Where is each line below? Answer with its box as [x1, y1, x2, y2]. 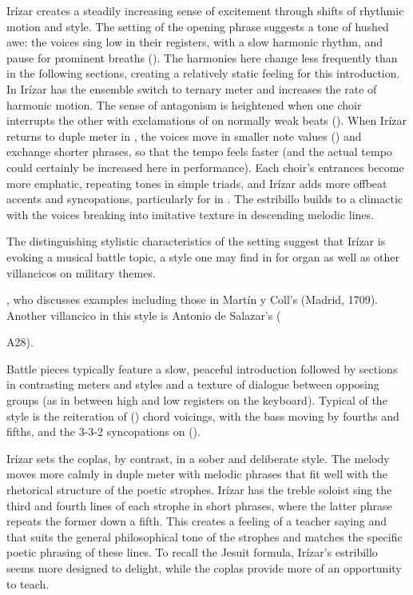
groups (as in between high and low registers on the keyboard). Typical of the [6, 392, 387, 409]
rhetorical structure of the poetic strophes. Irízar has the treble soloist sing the [6, 481, 392, 498]
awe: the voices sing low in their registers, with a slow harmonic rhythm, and [6, 34, 383, 50]
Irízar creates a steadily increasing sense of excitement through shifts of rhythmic [6, 2, 404, 18]
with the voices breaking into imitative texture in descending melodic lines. [6, 206, 374, 222]
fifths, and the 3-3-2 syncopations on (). [6, 423, 201, 440]
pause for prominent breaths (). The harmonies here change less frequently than [6, 49, 398, 66]
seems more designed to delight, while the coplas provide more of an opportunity [6, 560, 402, 576]
